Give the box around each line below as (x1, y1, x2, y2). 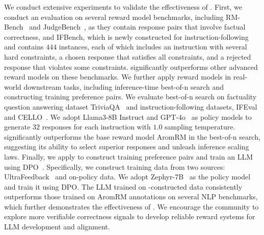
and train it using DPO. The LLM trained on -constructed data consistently (4, 181, 243, 192)
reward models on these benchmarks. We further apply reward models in (4, 71, 231, 82)
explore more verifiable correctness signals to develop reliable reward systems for (4, 211, 255, 222)
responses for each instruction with (42, 121, 151, 132)
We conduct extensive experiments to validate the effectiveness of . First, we (4, 2, 242, 12)
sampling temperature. (165, 121, 235, 132)
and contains (4, 41, 44, 52)
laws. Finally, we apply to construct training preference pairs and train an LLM (4, 151, 253, 162)
